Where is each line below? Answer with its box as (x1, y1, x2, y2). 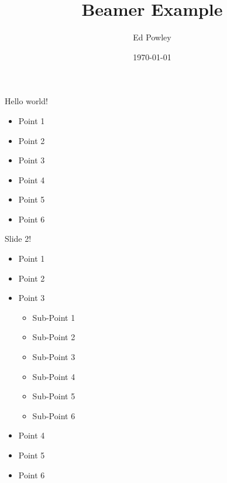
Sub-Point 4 (32, 370, 75, 382)
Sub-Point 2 (32, 331, 75, 343)
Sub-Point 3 (32, 351, 75, 363)
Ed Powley (133, 31, 171, 43)
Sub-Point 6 (32, 409, 75, 422)
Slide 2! (5, 232, 32, 245)
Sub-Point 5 (32, 390, 75, 402)
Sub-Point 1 (32, 311, 75, 323)
